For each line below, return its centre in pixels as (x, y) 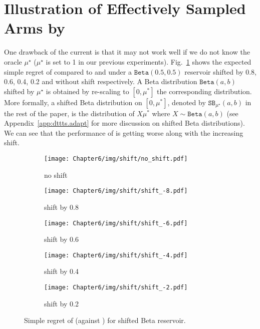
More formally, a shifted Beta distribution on (73, 102)
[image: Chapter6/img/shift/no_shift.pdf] (116, 159)
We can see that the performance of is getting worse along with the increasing (124, 132)
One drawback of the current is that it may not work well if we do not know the (127, 52)
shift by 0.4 (61, 271)
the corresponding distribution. (204, 91)
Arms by (35, 28)
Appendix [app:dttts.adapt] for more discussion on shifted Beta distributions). (124, 123)
